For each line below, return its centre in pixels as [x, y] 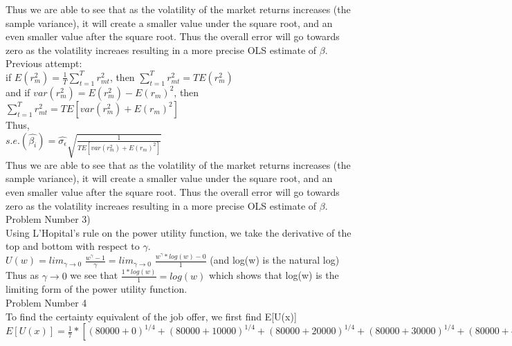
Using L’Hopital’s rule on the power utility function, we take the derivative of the [179, 232]
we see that [94, 275]
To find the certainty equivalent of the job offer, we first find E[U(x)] [151, 316]
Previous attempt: [44, 63]
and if [18, 92]
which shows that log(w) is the [274, 275]
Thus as [22, 275]
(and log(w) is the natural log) [275, 260]
